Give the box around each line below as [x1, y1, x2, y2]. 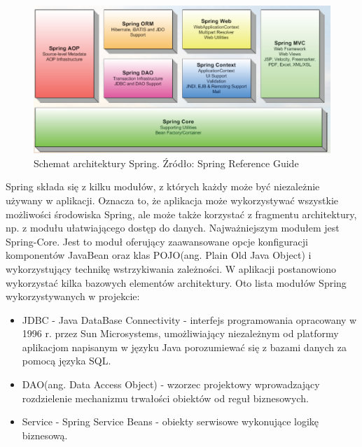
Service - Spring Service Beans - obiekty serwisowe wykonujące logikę [22, 414, 319, 429]
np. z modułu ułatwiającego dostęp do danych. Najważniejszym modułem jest [6, 220, 340, 235]
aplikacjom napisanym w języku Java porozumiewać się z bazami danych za [22, 339, 347, 354]
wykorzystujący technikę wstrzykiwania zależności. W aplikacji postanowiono [6, 261, 337, 276]
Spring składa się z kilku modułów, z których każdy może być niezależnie [6, 179, 320, 194]
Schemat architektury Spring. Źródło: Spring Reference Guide [34, 155, 299, 170]
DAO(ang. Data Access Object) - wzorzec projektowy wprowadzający [22, 377, 320, 392]
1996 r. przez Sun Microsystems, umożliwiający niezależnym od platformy [22, 326, 339, 341]
